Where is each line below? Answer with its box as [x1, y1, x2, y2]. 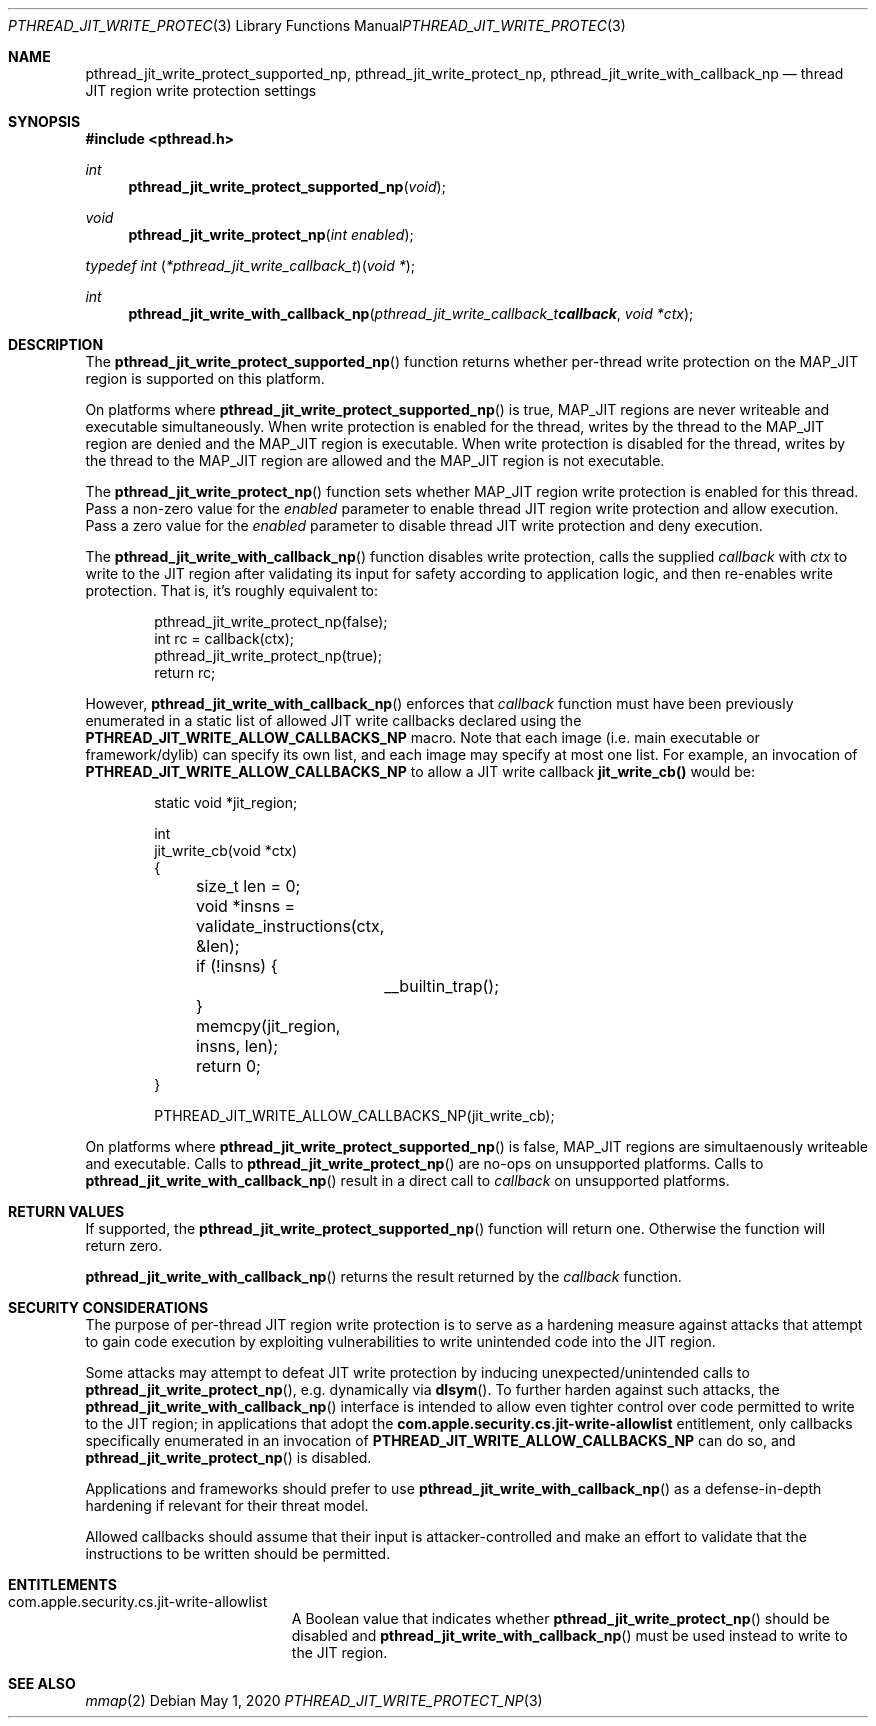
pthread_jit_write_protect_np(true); [154, 647, 383, 664]
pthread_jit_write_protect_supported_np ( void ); [128, 178, 446, 195]
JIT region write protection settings [85, 82, 317, 99]
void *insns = [195, 896, 296, 916]
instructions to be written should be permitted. [85, 1545, 391, 1562]
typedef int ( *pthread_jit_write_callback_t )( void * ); [85, 257, 416, 274]
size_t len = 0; [195, 876, 301, 896]
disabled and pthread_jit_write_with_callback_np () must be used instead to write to [291, 1627, 848, 1644]
